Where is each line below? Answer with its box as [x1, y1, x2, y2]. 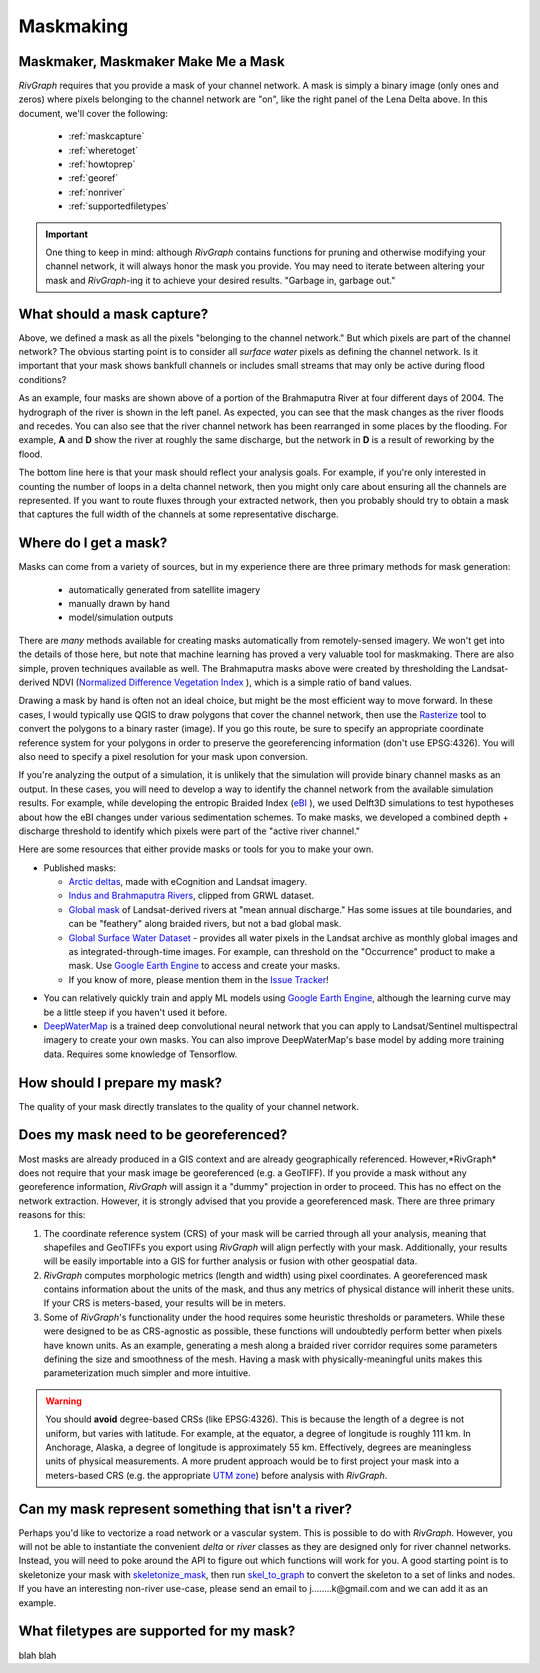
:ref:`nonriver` [68, 186, 126, 198]
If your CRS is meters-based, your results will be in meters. [43, 1297, 287, 1309]
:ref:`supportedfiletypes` [68, 200, 170, 212]
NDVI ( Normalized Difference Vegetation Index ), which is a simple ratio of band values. [51, 676, 412, 688]
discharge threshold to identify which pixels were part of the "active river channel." [18, 825, 360, 837]
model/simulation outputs [68, 611, 174, 624]
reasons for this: [18, 1209, 86, 1221]
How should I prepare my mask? [18, 1074, 223, 1091]
